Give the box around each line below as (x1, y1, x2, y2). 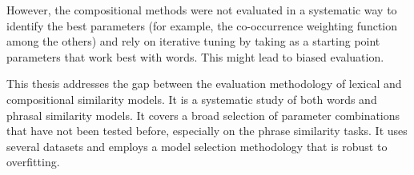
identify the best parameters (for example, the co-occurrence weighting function (6, 17, 398, 34)
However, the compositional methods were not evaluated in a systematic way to (6, 2, 397, 18)
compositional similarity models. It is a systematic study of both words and (6, 90, 377, 107)
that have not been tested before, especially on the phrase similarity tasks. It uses (6, 122, 408, 139)
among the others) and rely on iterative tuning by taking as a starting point (6, 33, 380, 50)
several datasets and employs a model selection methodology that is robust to (6, 137, 388, 154)
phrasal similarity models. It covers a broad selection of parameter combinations (6, 106, 400, 123)
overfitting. (6, 153, 60, 170)
